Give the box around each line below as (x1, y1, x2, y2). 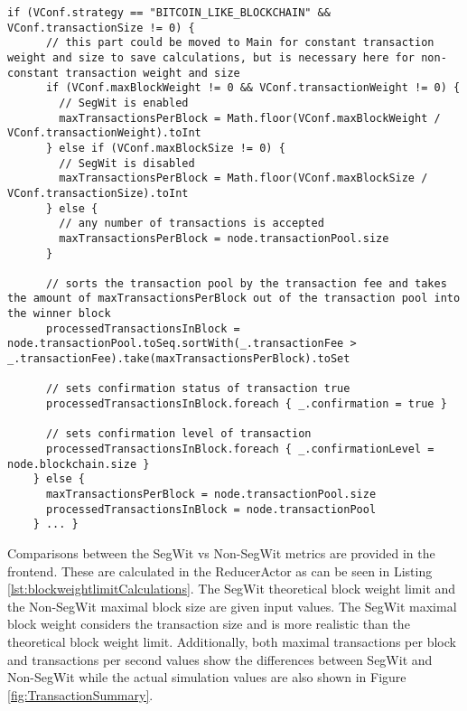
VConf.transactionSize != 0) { (7, 21, 195, 34)
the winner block (7, 307, 111, 321)
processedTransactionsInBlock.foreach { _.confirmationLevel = (45, 443, 434, 456)
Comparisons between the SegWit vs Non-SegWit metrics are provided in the (7, 543, 435, 562)
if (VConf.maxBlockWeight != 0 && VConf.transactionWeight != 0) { (45, 81, 461, 95)
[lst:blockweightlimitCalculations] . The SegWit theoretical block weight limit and (7, 579, 456, 598)
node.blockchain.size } (7, 457, 150, 471)
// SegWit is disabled (59, 156, 195, 170)
